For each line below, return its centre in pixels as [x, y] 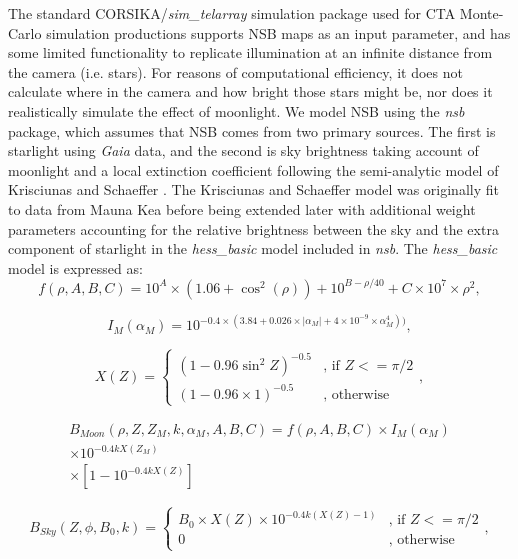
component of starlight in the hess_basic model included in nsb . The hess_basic [253, 248]
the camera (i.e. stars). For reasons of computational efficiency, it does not [235, 71]
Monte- [481, 13]
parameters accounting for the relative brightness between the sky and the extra [253, 228]
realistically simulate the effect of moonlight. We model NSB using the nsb [236, 110]
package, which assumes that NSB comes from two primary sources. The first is [252, 130]
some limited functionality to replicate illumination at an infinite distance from [250, 52]
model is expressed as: [75, 267]
